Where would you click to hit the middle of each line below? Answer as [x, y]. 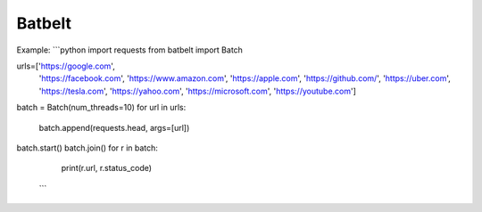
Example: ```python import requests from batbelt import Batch [129, 50]
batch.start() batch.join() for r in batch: [87, 148]
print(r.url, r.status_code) [106, 168]
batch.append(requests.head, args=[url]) [114, 127]
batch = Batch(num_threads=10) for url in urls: [101, 108]
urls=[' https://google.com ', [66, 66]
